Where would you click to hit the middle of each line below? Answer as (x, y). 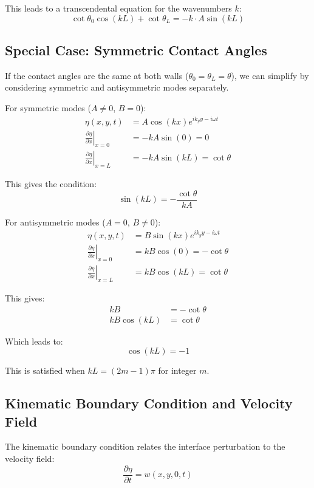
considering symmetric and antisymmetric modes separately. (117, 87)
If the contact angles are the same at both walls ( (97, 75)
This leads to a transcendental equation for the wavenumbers (118, 8)
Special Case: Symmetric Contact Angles (136, 50)
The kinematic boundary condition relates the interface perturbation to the (145, 446)
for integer (177, 370)
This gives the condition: (51, 184)
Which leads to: (34, 341)
